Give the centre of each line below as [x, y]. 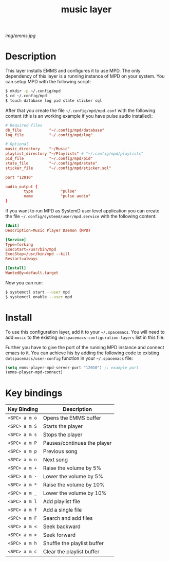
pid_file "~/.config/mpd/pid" [49, 158]
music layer [86, 10]
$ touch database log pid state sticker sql [54, 101]
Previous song [60, 451]
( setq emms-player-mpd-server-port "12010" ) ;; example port [72, 368]
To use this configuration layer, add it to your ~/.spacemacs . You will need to [85, 332]
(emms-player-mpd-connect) [34, 372]
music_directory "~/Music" [38, 149]
